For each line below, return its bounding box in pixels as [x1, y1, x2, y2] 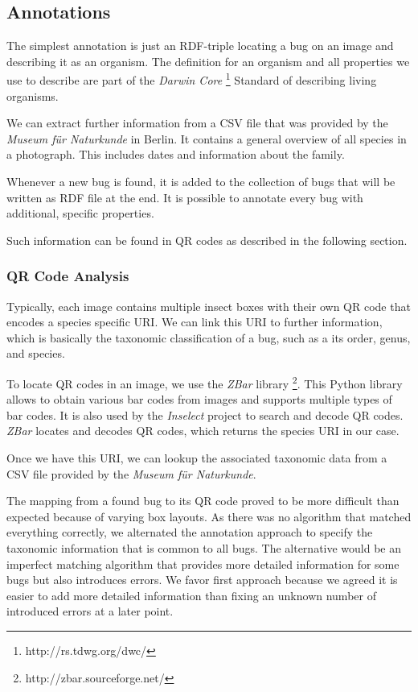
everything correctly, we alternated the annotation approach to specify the [6, 524, 373, 541]
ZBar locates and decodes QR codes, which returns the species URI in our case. [6, 422, 400, 439]
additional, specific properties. [6, 205, 154, 222]
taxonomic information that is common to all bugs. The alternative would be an [6, 539, 402, 556]
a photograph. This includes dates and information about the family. [6, 146, 345, 163]
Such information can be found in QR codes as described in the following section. [6, 231, 408, 248]
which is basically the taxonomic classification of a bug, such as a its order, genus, [6, 329, 411, 346]
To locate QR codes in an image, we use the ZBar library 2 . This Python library [6, 372, 403, 392]
